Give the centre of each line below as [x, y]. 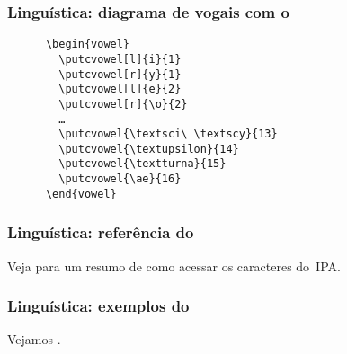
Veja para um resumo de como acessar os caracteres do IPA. [174, 265]
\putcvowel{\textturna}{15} [142, 164]
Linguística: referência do [101, 232]
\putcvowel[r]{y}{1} [120, 74]
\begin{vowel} [88, 44]
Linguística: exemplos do [98, 306]
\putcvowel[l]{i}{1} [120, 59]
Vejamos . [34, 339]
